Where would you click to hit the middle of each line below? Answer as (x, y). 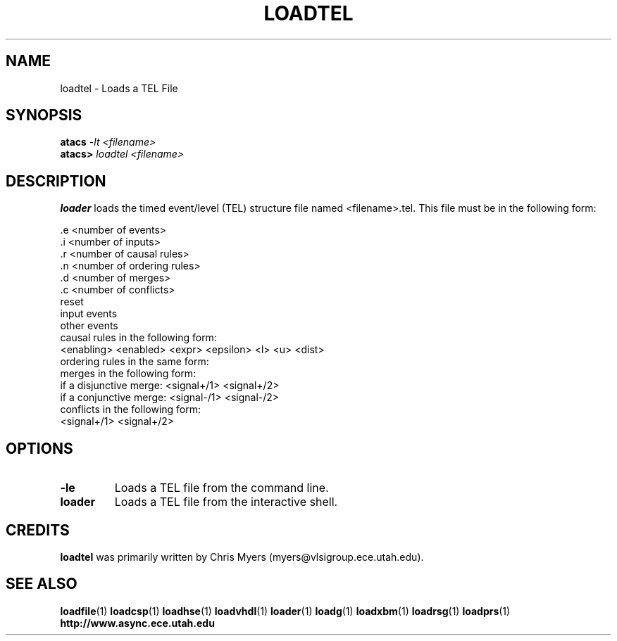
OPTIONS (39, 448)
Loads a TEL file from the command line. (222, 488)
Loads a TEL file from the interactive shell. (226, 502)
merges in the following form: (128, 374)
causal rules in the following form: (138, 338)
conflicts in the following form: (131, 410)
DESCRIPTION (56, 181)
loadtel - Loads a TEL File (119, 88)
